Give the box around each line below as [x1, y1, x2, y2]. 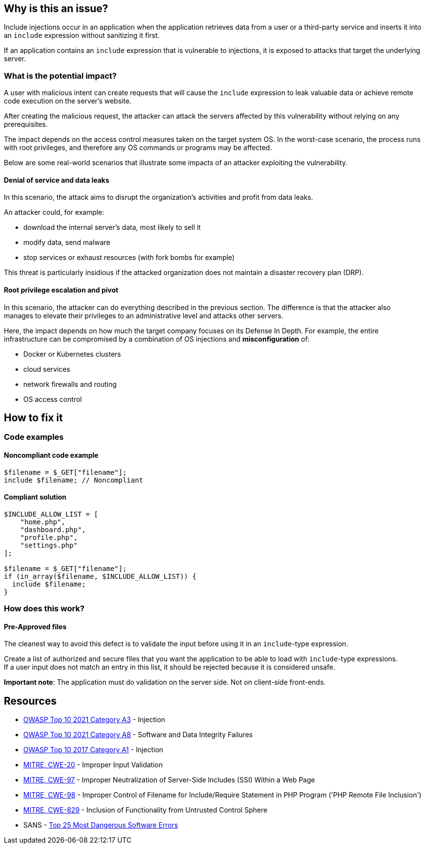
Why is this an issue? [4, 2, 108, 15]
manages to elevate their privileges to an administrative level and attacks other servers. [4, 311, 284, 320]
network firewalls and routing [23, 380, 117, 388]
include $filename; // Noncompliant [4, 476, 143, 484]
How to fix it [4, 412, 63, 424]
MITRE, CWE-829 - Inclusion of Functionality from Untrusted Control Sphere [23, 806, 268, 814]
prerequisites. [4, 120, 48, 129]
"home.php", [20, 518, 66, 526]
